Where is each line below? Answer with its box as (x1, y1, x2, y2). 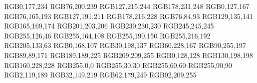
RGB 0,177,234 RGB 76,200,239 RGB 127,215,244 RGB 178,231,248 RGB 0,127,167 (4, 1, 250, 11)
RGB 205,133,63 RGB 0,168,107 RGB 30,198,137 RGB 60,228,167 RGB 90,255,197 (4, 40, 246, 50)
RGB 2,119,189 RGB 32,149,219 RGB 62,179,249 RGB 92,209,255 (4, 69, 197, 80)
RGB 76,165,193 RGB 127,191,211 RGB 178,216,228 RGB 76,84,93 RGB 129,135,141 (4, 10, 253, 21)
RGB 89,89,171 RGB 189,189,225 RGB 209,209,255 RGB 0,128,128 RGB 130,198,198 (4, 49, 253, 60)
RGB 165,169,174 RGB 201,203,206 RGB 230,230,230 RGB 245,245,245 (4, 20, 214, 31)
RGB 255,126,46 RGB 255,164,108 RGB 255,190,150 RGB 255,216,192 (4, 30, 211, 40)
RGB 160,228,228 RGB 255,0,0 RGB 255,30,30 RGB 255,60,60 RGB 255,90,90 (4, 59, 232, 70)
